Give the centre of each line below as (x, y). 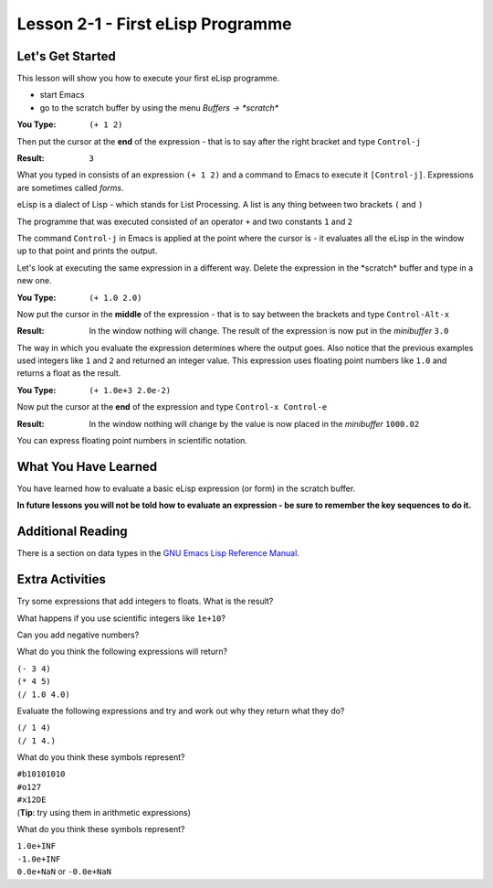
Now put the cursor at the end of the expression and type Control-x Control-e (172, 407)
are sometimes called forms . (70, 187)
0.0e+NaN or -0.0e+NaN (64, 872)
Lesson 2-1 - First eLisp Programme (154, 24)
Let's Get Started (66, 56)
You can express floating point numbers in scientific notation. (132, 441)
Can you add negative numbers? (78, 635)
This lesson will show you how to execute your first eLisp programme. (148, 79)
